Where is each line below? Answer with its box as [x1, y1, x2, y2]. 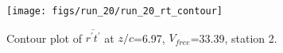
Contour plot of [6, 29, 82, 46]
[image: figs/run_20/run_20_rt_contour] [6, 6, 223, 17]
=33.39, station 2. [190, 29, 277, 46]
